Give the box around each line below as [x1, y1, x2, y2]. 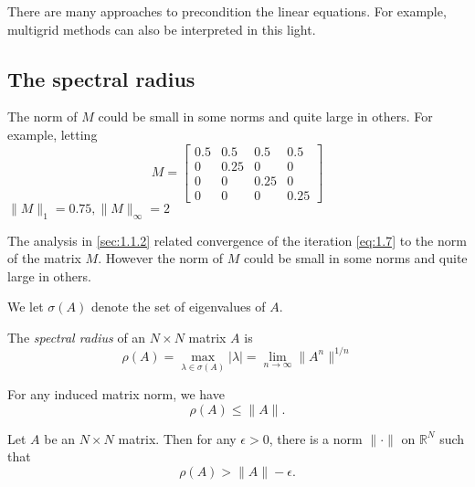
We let [7, 297, 44, 316]
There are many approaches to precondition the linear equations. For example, [7, 2, 447, 20]
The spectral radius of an [7, 327, 146, 346]
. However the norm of [98, 249, 224, 268]
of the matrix [7, 249, 81, 268]
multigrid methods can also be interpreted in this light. [7, 19, 316, 38]
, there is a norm [269, 429, 363, 448]
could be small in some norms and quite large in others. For [98, 107, 433, 126]
